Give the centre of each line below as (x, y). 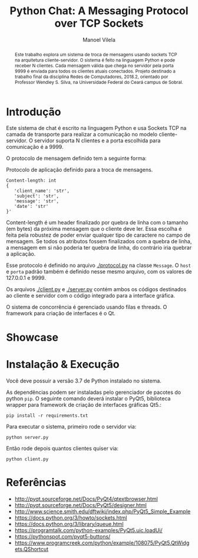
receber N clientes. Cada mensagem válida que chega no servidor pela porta (94, 65)
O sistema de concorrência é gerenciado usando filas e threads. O (87, 307)
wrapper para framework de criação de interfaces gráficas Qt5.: (84, 404)
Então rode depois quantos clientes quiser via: (62, 448)
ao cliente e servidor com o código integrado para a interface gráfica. (91, 296)
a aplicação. (21, 254)
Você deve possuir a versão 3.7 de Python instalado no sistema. (84, 381)
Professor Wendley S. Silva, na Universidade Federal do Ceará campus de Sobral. (99, 82)
